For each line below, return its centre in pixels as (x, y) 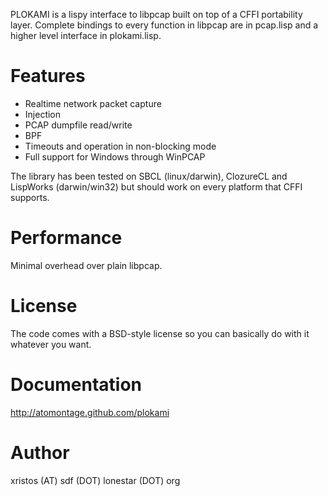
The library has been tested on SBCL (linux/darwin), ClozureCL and (149, 176)
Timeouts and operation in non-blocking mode (120, 146)
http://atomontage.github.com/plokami (90, 412)
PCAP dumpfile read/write (78, 125)
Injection (43, 114)
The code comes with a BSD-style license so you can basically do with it (160, 333)
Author (40, 452)
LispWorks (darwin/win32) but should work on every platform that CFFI (156, 186)
